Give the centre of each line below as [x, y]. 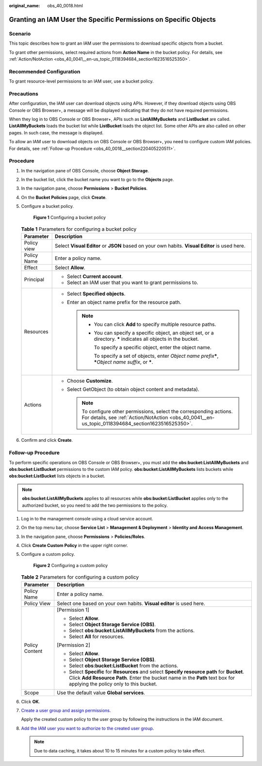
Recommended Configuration [45, 71]
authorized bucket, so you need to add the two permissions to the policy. [95, 505]
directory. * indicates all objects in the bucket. [146, 339]
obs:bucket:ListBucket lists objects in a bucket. [57, 476]
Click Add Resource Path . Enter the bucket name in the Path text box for [152, 678]
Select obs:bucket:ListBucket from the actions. [123, 666]
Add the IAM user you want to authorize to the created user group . [88, 728]
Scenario [20, 33]
